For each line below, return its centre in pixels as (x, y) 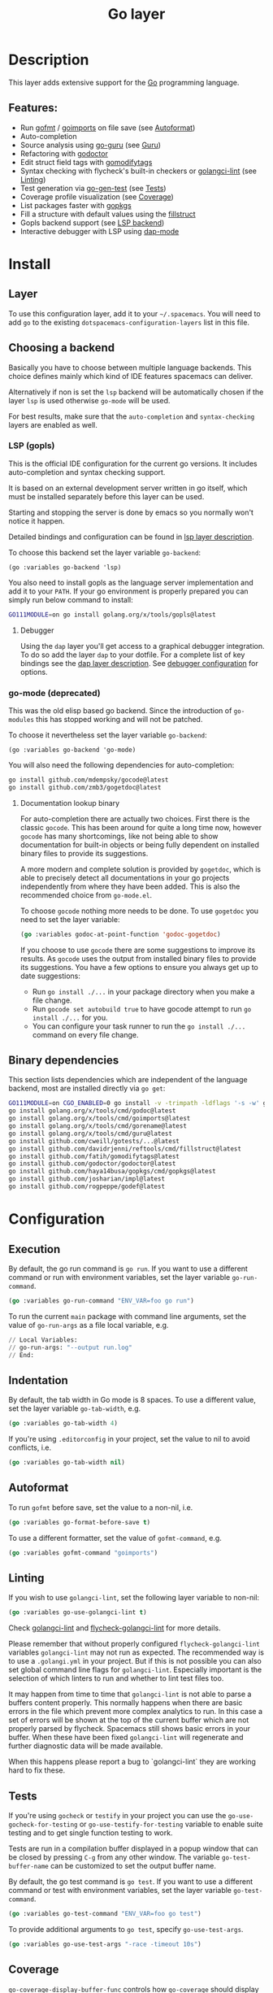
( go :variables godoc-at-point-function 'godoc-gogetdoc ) (120, 934)
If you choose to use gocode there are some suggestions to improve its (138, 950)
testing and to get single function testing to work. (91, 1833)
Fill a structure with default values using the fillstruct (108, 214)
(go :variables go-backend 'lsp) (65, 567)
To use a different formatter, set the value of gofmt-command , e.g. (115, 1538)
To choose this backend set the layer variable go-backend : (105, 552)
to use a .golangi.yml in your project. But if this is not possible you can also (135, 1661)
